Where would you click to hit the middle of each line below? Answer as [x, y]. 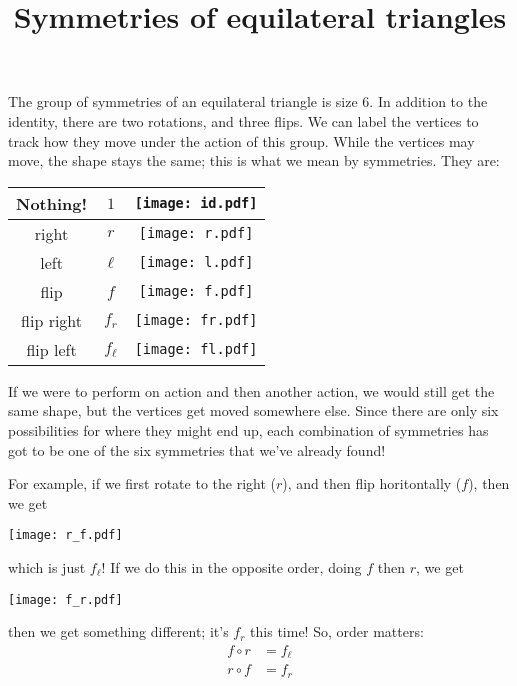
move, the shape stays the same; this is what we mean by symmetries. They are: [254, 160]
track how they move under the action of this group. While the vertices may [241, 140]
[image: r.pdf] [196, 233]
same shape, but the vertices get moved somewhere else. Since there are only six [253, 410]
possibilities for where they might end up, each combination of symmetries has [248, 429]
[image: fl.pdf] [196, 349]
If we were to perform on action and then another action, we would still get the [251, 390]
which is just [47, 566]
